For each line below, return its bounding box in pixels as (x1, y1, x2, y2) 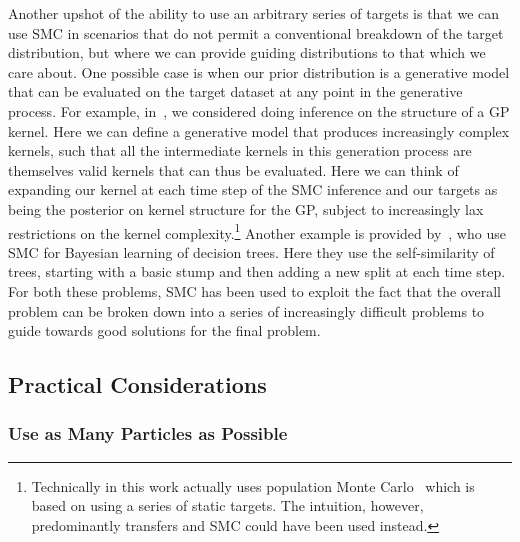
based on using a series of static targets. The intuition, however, (31, 495, 424, 516)
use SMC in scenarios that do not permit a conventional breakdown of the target (8, 22, 504, 43)
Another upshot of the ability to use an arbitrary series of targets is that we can (8, 3, 500, 23)
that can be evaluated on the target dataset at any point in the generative (8, 81, 463, 102)
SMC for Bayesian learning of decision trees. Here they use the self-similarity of (8, 241, 495, 262)
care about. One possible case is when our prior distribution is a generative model (8, 61, 510, 82)
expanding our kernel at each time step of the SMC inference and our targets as (8, 179, 498, 200)
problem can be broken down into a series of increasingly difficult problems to (8, 300, 485, 321)
